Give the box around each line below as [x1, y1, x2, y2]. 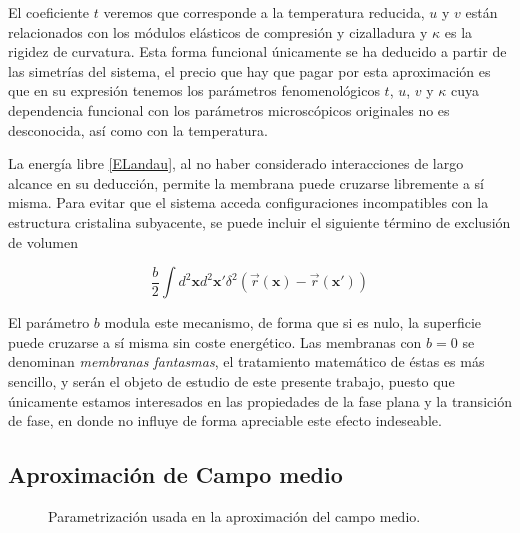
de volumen [8, 231, 78, 252]
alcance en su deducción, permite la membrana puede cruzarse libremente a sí [8, 172, 484, 193]
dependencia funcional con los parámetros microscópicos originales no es [8, 99, 450, 120]
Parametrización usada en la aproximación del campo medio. [48, 505, 421, 526]
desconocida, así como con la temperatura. [8, 119, 268, 140]
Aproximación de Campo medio [8, 459, 343, 490]
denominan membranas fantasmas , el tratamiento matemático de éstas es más [8, 351, 485, 372]
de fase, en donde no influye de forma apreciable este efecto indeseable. [8, 410, 442, 431]
